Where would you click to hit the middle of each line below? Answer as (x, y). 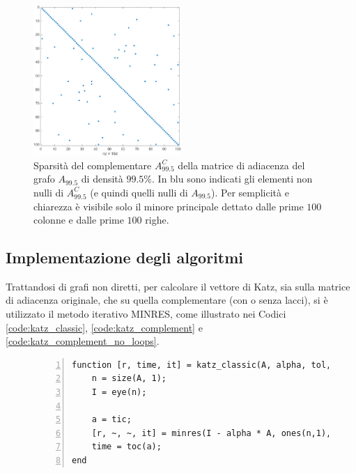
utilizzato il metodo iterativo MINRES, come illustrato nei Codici (146, 314)
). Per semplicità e (250, 192)
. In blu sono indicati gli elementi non (232, 179)
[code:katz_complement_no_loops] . (83, 341)
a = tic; (111, 420)
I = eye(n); (119, 393)
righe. (157, 220)
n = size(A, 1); (129, 379)
